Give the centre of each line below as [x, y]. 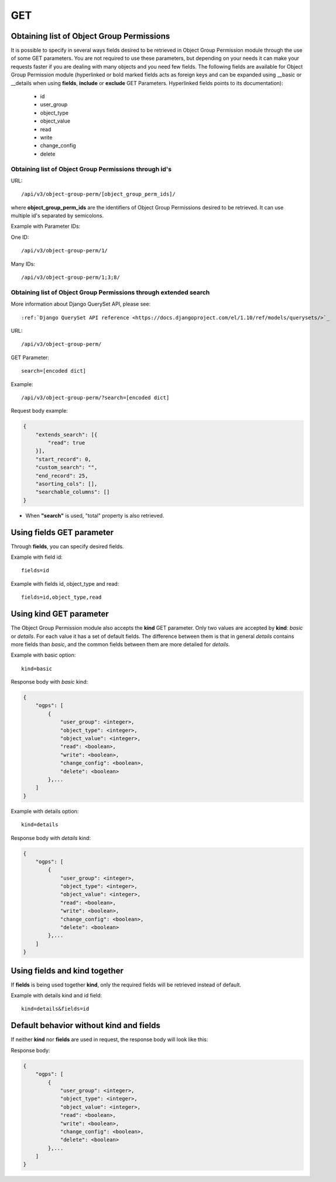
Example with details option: [45, 811]
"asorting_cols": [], [66, 484]
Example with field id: [37, 557]
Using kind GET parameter [60, 614]
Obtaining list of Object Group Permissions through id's [91, 169]
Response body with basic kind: [49, 682]
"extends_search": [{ [66, 435]
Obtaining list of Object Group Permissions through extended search [110, 292]
